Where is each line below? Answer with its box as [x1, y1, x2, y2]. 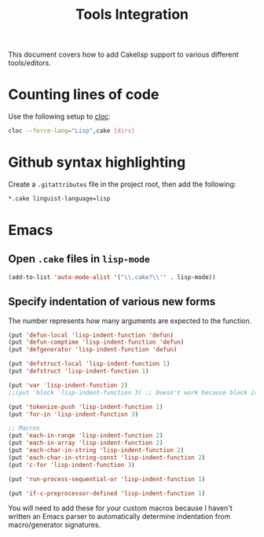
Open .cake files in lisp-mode [8, 252, 151, 266]
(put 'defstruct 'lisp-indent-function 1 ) [8, 367, 149, 375]
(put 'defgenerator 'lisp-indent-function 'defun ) [8, 346, 178, 354]
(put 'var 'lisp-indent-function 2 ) [8, 381, 128, 389]
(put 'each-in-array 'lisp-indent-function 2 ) [8, 439, 163, 447]
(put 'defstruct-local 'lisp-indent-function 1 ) [8, 360, 170, 368]
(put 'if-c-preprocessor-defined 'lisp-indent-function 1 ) [8, 489, 206, 497]
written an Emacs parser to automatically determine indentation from [8, 512, 231, 521]
